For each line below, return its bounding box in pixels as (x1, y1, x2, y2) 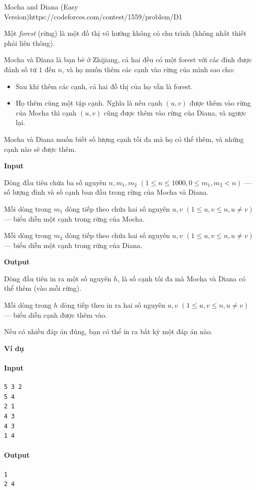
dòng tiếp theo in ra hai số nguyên (60, 300, 165, 310)
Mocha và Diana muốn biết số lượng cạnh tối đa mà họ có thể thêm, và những (4, 133, 244, 144)
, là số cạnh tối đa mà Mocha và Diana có (118, 273, 246, 283)
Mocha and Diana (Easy (4, 1, 78, 11)
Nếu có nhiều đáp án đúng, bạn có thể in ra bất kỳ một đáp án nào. (4, 326, 213, 337)
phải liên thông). (4, 37, 55, 48)
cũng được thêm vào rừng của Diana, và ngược (104, 107, 247, 118)
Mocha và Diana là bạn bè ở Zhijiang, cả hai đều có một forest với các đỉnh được (4, 54, 252, 65)
